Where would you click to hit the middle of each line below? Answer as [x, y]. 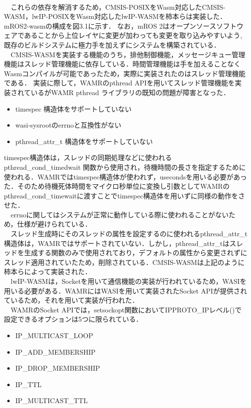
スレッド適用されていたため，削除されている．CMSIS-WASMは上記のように [124, 262]
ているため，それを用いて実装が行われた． [71, 300]
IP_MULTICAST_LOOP [54, 335]
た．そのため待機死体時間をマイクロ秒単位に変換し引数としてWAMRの [117, 186]
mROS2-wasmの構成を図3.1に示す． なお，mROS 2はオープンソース [110, 25]
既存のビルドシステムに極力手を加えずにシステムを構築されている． [112, 44]
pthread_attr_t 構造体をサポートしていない [84, 141]
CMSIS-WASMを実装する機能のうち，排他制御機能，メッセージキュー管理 [128, 54]
